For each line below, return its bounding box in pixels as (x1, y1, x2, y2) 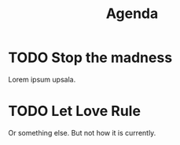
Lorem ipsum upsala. (8, 74, 76, 84)
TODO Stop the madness (8, 49, 173, 67)
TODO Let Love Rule (8, 103, 141, 120)
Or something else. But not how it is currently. (8, 128, 156, 137)
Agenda (105, 5, 159, 23)
